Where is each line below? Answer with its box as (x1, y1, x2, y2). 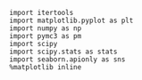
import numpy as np (9, 24, 82, 33)
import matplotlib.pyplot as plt (9, 16, 134, 25)
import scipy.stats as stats (9, 47, 118, 56)
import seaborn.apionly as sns (9, 55, 126, 64)
